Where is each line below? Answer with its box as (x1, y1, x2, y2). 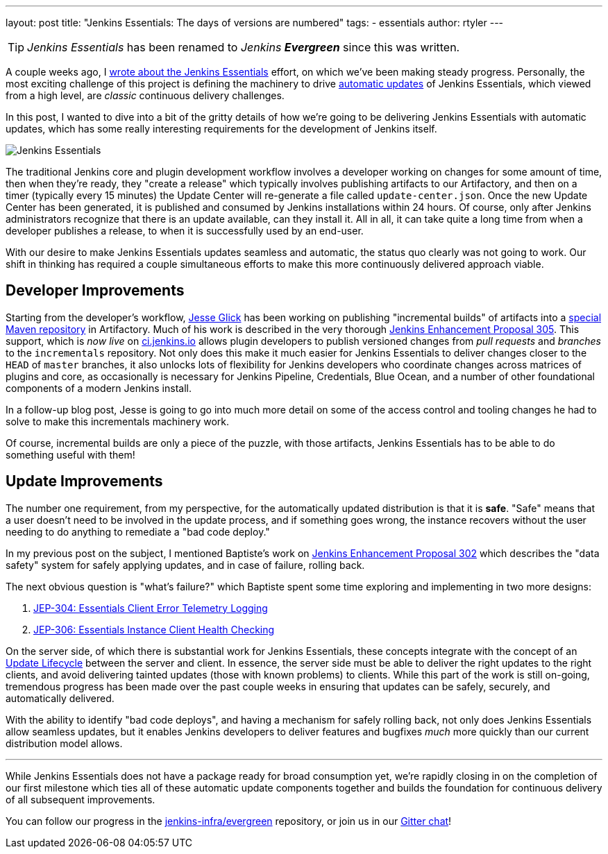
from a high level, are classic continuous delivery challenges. (6, 89, 285, 101)
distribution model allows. (6, 737, 123, 749)
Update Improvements (6, 472, 163, 490)
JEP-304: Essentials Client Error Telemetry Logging (33, 601, 268, 614)
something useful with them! (6, 448, 135, 461)
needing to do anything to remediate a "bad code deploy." (6, 525, 270, 538)
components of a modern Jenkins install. (6, 382, 192, 394)
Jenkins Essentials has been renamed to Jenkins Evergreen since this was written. (27, 40, 460, 54)
